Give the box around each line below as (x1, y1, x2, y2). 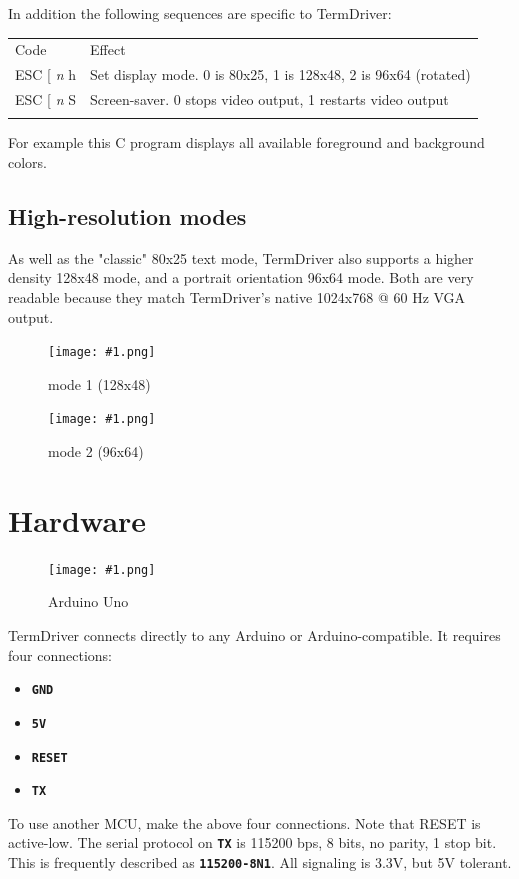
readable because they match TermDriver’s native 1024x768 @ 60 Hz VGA (8, 286, 466, 307)
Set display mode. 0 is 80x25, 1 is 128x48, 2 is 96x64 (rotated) (90, 64, 471, 85)
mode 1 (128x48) (48, 373, 151, 394)
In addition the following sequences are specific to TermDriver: (8, 3, 392, 23)
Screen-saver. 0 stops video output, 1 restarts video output (90, 89, 449, 110)
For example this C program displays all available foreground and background (8, 132, 485, 153)
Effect (90, 39, 126, 60)
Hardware (8, 499, 147, 540)
